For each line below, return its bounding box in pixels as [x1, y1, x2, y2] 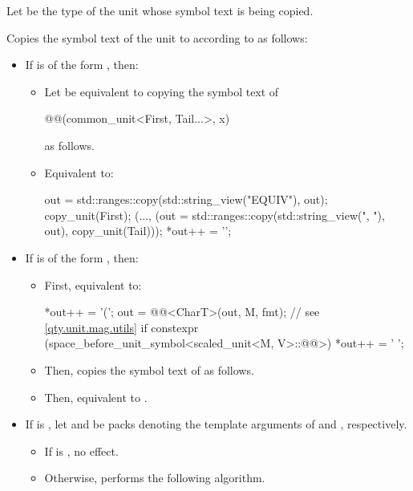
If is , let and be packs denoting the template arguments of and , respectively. [25, 416, 407, 432]
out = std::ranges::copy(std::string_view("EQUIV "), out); [44, 191, 328, 208]
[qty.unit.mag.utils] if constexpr [44, 319, 199, 335]
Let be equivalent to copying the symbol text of [44, 83, 279, 99]
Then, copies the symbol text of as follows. [44, 361, 254, 378]
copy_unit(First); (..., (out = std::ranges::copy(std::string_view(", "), [44, 206, 385, 223]
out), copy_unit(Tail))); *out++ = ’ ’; [44, 222, 232, 239]
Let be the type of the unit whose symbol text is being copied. [6, 2, 314, 18]
